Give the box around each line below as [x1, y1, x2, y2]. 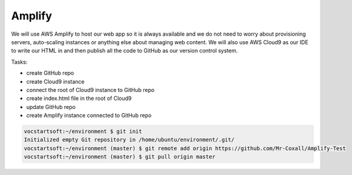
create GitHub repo [26, 70, 74, 77]
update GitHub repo [26, 103, 76, 110]
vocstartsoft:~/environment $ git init [24, 128, 142, 135]
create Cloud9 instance [26, 78, 85, 85]
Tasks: [11, 58, 28, 65]
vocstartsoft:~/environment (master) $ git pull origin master [24, 153, 216, 160]
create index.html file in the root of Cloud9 [26, 94, 132, 102]
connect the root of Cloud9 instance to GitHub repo [26, 86, 155, 93]
